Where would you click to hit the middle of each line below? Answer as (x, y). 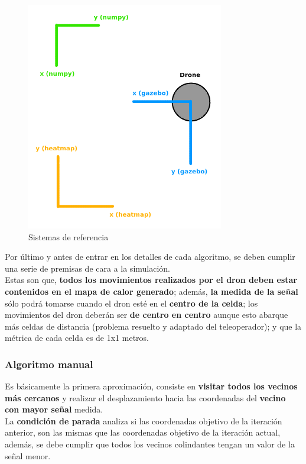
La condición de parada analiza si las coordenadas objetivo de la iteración (144, 420)
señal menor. (28, 455)
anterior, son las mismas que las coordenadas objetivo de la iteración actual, (143, 432)
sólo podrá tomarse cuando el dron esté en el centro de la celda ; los (131, 303)
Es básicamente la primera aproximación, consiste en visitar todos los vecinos (151, 386)
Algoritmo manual (49, 364)
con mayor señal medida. (54, 409)
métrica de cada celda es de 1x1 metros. (77, 338)
